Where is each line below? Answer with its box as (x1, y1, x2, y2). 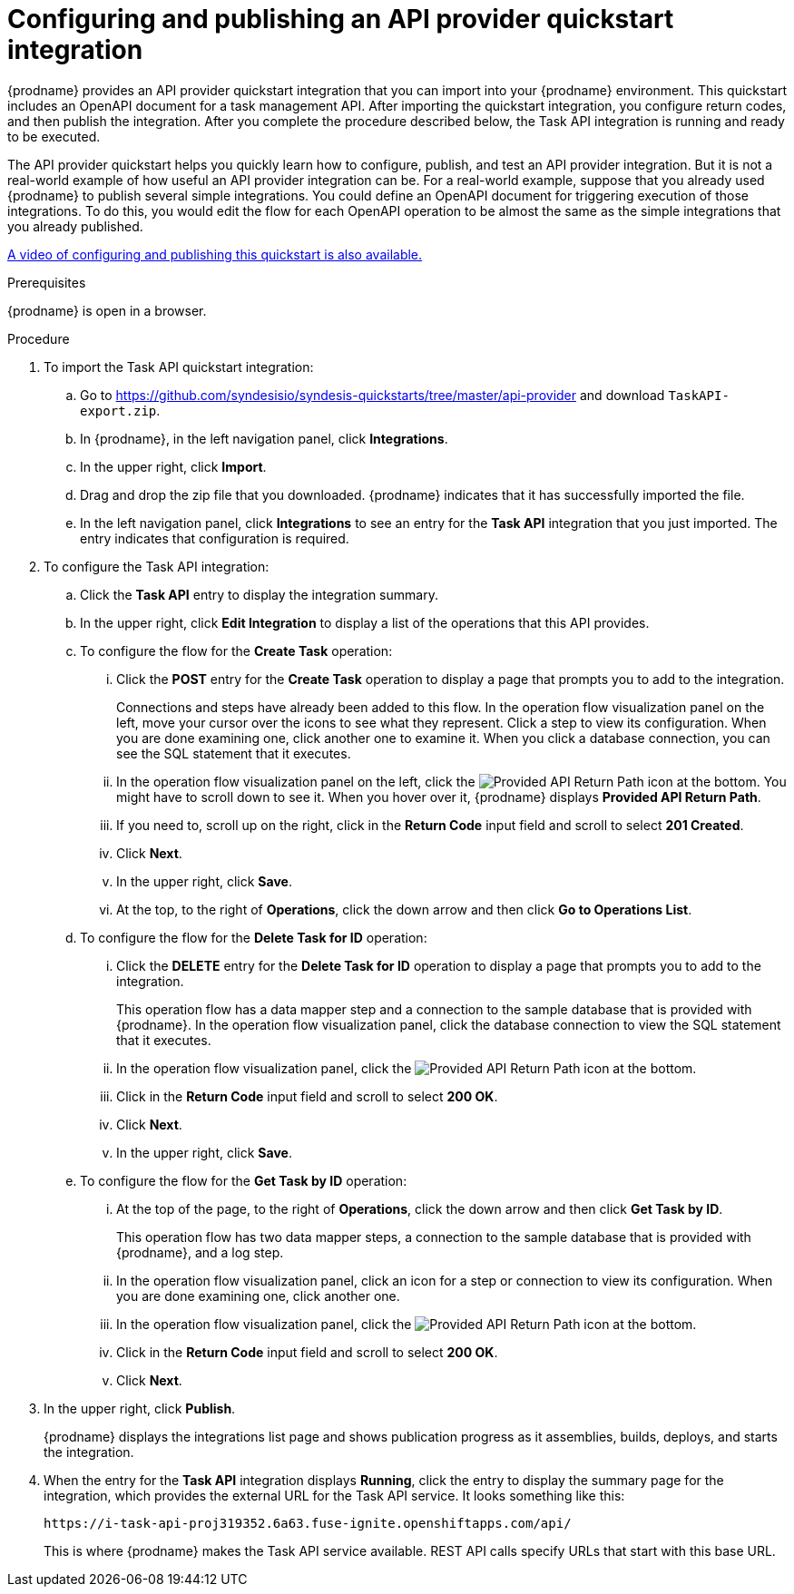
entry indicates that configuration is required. (80, 530, 349, 546)
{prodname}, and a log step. (116, 1244, 284, 1260)
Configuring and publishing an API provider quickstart (7, 4, 674, 34)
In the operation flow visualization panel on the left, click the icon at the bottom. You (116, 773, 787, 789)
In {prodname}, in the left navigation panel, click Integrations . (80, 430, 448, 446)
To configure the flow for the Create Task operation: (80, 642, 393, 659)
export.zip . (80, 402, 161, 418)
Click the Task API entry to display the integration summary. (80, 586, 438, 602)
